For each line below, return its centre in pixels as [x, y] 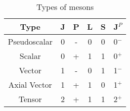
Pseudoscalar [30, 41]
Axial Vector [30, 84]
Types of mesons [65, 7]
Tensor [30, 99]
